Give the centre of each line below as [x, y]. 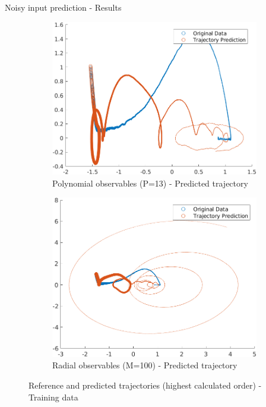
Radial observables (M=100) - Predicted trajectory [145, 365]
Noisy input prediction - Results [63, 7]
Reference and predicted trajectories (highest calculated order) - [145, 385]
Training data [53, 397]
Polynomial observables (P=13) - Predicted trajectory [150, 183]
